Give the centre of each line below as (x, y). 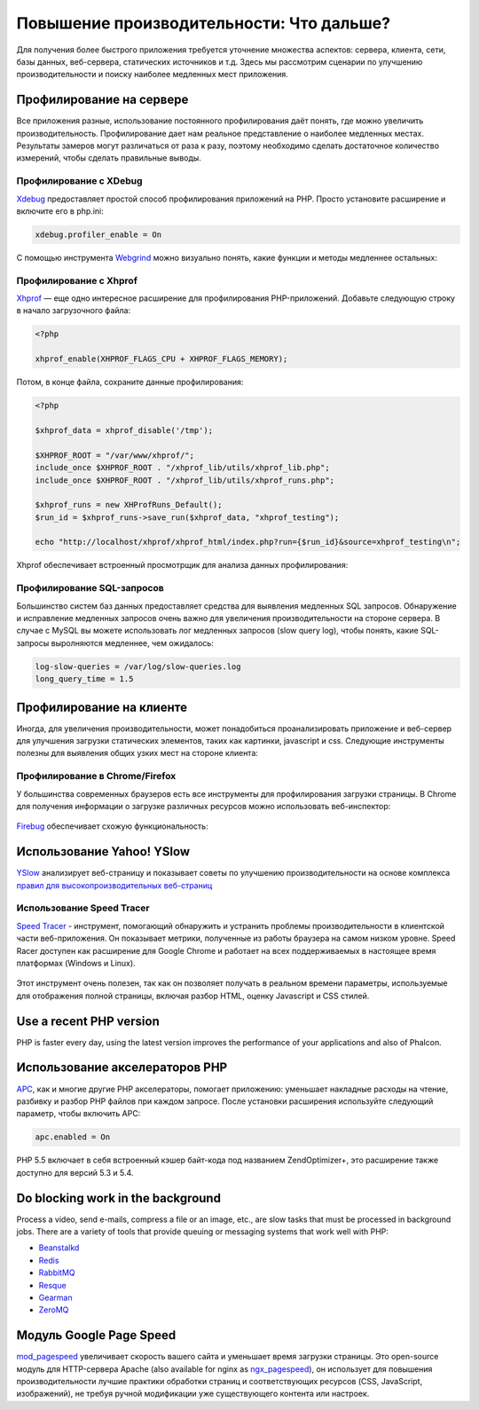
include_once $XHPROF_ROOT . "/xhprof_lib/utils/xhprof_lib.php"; (182, 468)
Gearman (55, 1297)
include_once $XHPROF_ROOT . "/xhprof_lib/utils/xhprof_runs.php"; (185, 480)
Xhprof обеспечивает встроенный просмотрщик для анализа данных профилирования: (182, 565)
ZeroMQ (54, 1310)
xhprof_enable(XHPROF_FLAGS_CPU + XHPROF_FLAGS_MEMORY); (161, 359)
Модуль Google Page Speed (96, 1335)
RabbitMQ (57, 1272)
